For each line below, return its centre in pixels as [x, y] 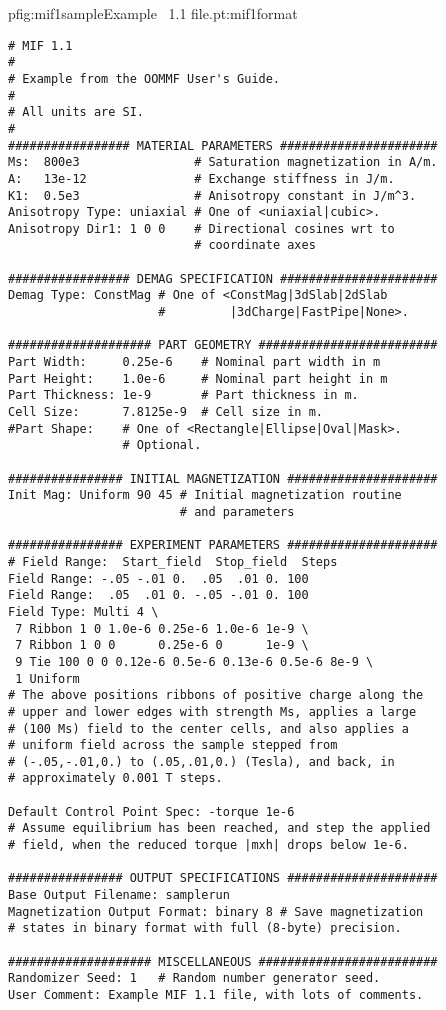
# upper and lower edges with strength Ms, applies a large [212, 711]
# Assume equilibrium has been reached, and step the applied [219, 828]
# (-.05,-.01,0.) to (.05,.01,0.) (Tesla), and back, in [201, 761]
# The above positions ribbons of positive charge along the [216, 695]
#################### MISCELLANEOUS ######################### [223, 961]
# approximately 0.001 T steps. [115, 778]
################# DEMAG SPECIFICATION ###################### [223, 278]
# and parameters [237, 511]
